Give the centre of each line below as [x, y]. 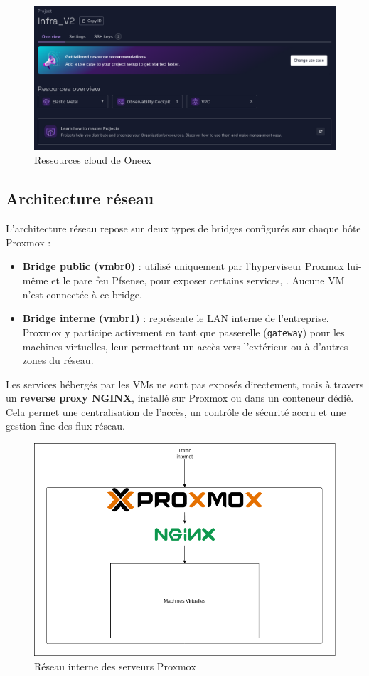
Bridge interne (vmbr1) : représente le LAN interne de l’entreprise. [176, 318]
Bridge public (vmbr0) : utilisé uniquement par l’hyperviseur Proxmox [183, 266]
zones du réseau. [58, 360]
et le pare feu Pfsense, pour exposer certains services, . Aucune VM [198, 280]
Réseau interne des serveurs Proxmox [115, 666]
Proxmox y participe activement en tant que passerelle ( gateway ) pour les [183, 332]
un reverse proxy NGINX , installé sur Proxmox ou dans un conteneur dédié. [180, 398]
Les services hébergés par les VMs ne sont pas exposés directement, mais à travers [185, 384]
